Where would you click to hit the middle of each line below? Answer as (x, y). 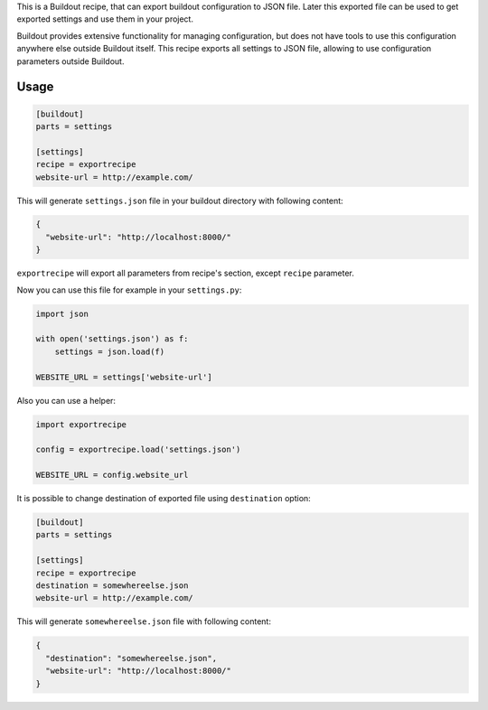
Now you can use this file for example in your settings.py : (129, 290)
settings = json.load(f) (110, 351)
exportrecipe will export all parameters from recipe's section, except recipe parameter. (185, 273)
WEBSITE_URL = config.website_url (112, 475)
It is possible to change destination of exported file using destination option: (164, 499)
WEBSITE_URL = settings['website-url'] (124, 377)
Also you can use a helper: (66, 400)
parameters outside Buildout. (70, 61)
